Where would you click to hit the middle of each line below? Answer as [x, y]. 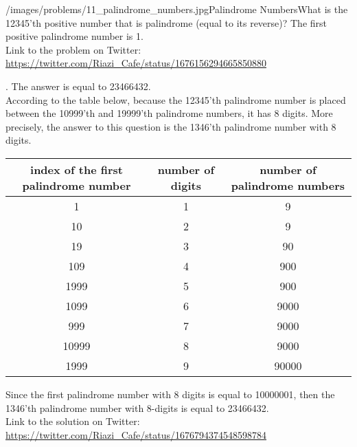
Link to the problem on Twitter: [73, 49]
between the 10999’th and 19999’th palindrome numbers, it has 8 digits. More [169, 113]
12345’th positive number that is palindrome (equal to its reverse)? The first [166, 22]
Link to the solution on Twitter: [73, 421]
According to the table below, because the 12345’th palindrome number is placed [176, 99]
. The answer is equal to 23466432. [78, 86]
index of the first [77, 169]
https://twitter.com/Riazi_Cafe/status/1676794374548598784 [136, 434]
